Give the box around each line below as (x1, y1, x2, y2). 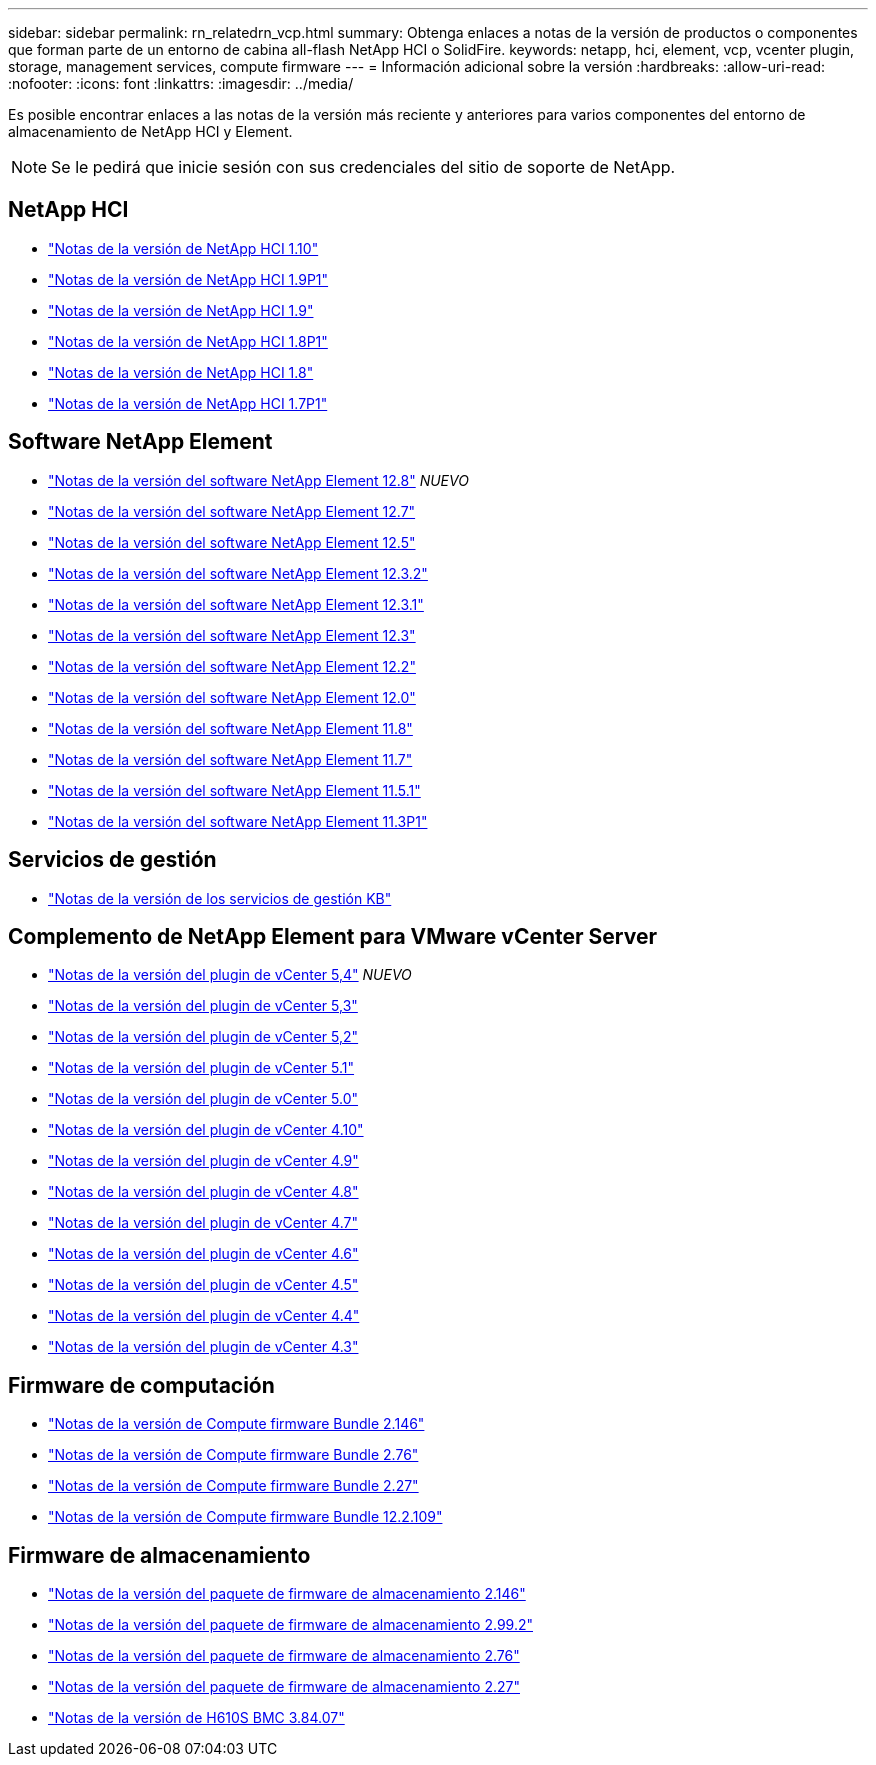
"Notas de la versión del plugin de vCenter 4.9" (48, 1152, 359, 1170)
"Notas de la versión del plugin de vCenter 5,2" (48, 1028, 359, 1046)
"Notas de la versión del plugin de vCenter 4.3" (48, 1338, 359, 1356)
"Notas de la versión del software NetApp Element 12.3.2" (48, 564, 428, 582)
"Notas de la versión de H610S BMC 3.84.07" (48, 1709, 345, 1727)
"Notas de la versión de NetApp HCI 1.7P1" (48, 394, 328, 412)
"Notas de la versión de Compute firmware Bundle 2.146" (48, 1415, 425, 1433)
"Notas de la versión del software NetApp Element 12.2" (48, 657, 416, 675)
